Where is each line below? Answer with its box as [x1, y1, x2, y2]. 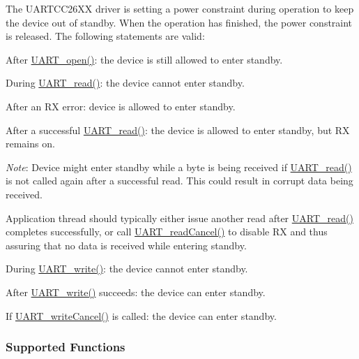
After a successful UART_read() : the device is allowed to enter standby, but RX [6, 122, 350, 137]
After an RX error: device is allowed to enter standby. [6, 98, 236, 113]
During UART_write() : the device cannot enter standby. [6, 261, 248, 276]
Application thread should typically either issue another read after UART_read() [6, 210, 353, 225]
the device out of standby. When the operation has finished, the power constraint [6, 15, 353, 29]
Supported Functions [6, 338, 125, 356]
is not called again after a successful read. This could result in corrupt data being [6, 173, 353, 188]
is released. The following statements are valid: [6, 29, 205, 43]
